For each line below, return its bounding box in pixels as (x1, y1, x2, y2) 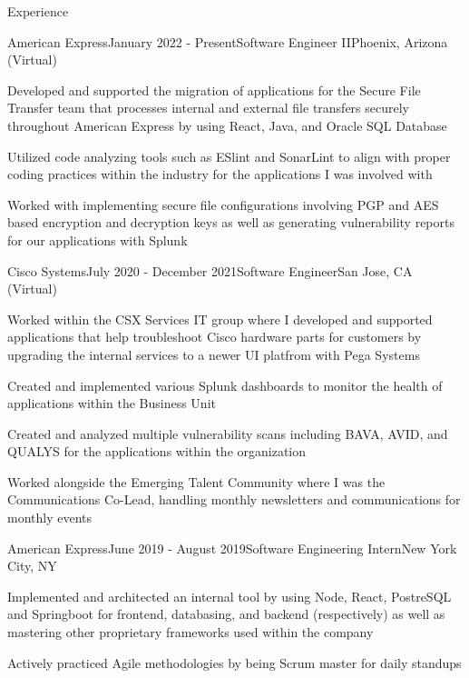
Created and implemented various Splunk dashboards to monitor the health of (7, 375, 443, 394)
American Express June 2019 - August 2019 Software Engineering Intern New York (7, 538, 457, 557)
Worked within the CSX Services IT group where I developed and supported (7, 309, 433, 328)
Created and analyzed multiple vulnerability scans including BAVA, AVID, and (7, 424, 448, 443)
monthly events (7, 508, 93, 527)
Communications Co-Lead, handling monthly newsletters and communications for (7, 490, 461, 509)
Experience (7, 2, 69, 20)
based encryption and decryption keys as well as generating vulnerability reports (7, 213, 454, 232)
